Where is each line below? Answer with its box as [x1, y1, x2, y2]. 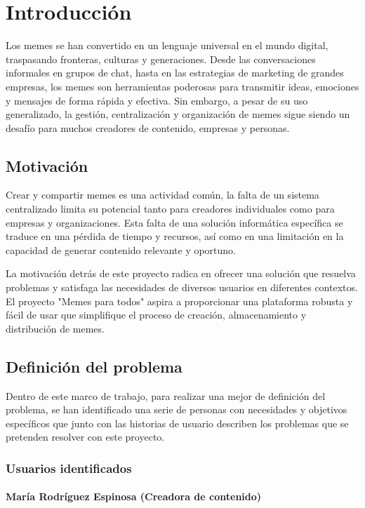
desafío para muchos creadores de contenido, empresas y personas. [6, 120, 290, 135]
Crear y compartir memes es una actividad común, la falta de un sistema [6, 187, 319, 202]
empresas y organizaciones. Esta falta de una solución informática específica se [6, 215, 343, 229]
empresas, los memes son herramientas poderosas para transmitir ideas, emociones [6, 79, 359, 93]
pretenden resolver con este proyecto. [6, 429, 165, 444]
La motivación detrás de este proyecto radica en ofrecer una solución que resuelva [6, 266, 356, 281]
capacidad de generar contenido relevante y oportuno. [6, 242, 237, 257]
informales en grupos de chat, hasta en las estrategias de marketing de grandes [6, 65, 344, 80]
